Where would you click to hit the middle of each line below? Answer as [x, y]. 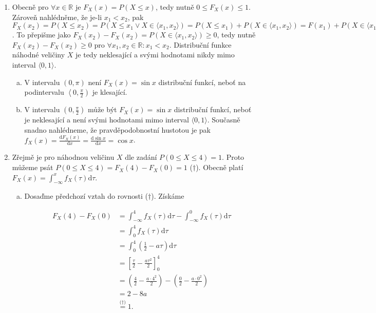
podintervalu [44, 92]
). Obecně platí [220, 167]
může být [102, 109]
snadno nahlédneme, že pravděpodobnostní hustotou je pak [117, 129]
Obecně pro [30, 7]
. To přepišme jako [41, 35]
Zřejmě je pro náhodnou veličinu [63, 157]
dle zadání [141, 157]
